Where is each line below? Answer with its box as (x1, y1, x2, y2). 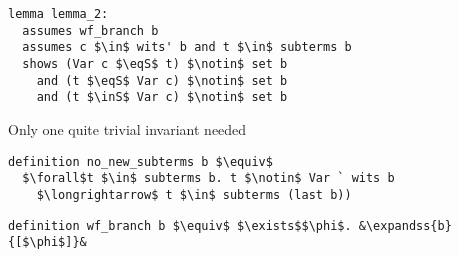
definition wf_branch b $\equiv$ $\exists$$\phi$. (8, 218, 352, 233)
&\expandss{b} (358, 218, 452, 233)
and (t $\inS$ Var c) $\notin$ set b (36, 90, 288, 105)
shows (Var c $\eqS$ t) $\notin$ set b (22, 56, 288, 71)
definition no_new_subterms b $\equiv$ (8, 154, 273, 169)
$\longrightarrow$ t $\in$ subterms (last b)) (36, 187, 352, 202)
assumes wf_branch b (22, 23, 159, 38)
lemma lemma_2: (8, 7, 109, 21)
